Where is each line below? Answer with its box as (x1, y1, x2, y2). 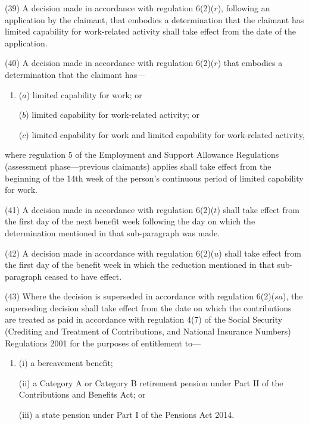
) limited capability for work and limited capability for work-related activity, (26, 128, 305, 140)
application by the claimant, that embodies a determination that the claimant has (5, 13, 304, 26)
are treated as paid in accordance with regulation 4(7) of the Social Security (5, 313, 283, 326)
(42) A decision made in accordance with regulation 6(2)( (5, 246, 214, 259)
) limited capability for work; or (26, 88, 142, 101)
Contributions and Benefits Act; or (18, 388, 146, 401)
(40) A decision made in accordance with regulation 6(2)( (5, 57, 214, 69)
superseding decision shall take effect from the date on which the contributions (5, 301, 292, 314)
